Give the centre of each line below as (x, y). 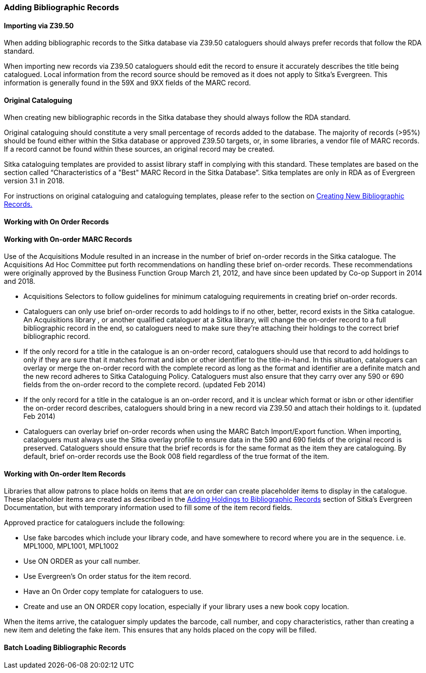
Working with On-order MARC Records (68, 239)
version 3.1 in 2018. (34, 181)
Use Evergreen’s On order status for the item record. (107, 576)
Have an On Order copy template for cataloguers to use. (114, 592)
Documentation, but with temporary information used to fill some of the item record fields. (148, 508)
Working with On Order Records (57, 222)
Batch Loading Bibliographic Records (65, 648)
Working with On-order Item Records (65, 474)
